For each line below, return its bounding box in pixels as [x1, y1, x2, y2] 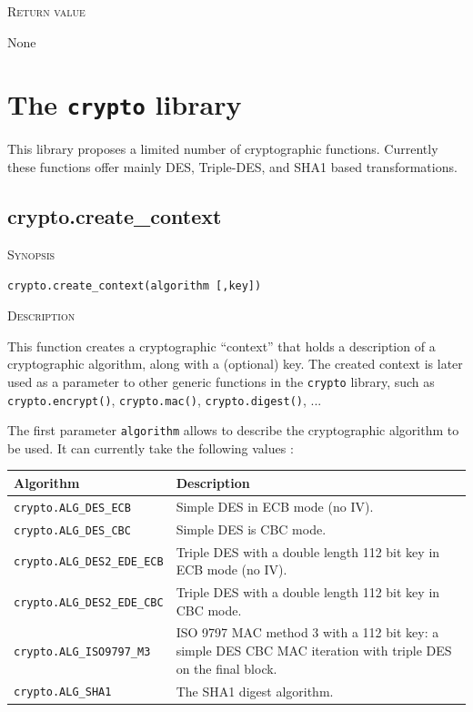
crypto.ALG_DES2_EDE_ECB [14, 555, 164, 569]
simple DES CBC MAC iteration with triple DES [176, 641, 452, 660]
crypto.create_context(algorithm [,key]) [7, 280, 262, 293]
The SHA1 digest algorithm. [176, 681, 334, 700]
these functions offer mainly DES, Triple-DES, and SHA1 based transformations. [7, 158, 458, 177]
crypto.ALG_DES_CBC [14, 524, 131, 537]
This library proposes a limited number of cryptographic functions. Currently [7, 139, 438, 158]
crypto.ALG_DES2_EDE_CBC [14, 595, 164, 609]
